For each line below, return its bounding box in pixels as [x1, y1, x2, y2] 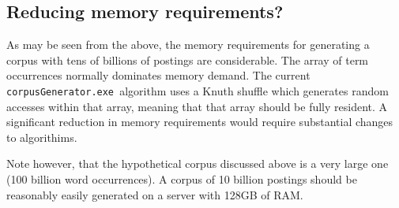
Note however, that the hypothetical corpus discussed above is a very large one [6, 155, 389, 172]
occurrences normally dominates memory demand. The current [6, 67, 311, 84]
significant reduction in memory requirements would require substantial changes [6, 113, 393, 130]
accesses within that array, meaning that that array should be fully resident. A [6, 98, 388, 114]
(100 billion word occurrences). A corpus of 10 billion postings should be [6, 171, 357, 188]
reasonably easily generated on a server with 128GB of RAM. [6, 186, 303, 202]
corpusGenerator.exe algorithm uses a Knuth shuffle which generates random [6, 82, 389, 98]
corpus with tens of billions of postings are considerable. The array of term [6, 51, 369, 68]
